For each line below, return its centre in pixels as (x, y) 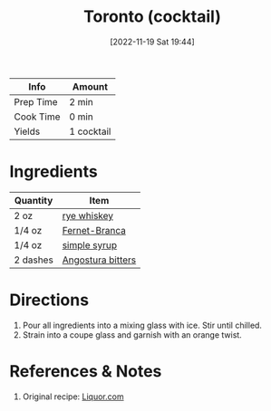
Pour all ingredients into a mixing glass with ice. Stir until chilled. (142, 325)
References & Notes (86, 371)
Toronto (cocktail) (152, 17)
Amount (90, 86)
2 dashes (34, 260)
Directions (49, 300)
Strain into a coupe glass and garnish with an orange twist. (132, 335)
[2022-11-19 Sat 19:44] (152, 42)
